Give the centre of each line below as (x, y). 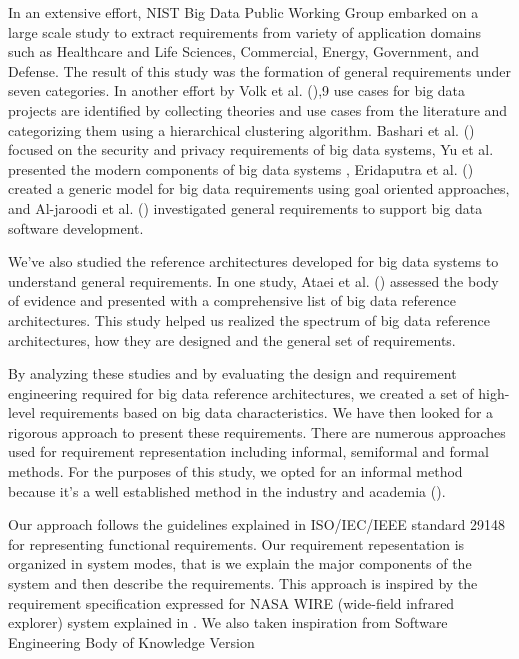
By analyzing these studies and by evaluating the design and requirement (232, 373)
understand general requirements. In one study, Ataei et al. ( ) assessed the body (253, 280)
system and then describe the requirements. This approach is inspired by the (243, 583)
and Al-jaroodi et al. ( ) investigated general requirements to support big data (245, 207)
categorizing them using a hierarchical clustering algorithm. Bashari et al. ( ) (241, 129)
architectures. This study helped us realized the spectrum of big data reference (249, 319)
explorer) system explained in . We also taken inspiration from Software (228, 622)
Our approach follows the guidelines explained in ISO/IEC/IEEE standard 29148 (257, 524)
